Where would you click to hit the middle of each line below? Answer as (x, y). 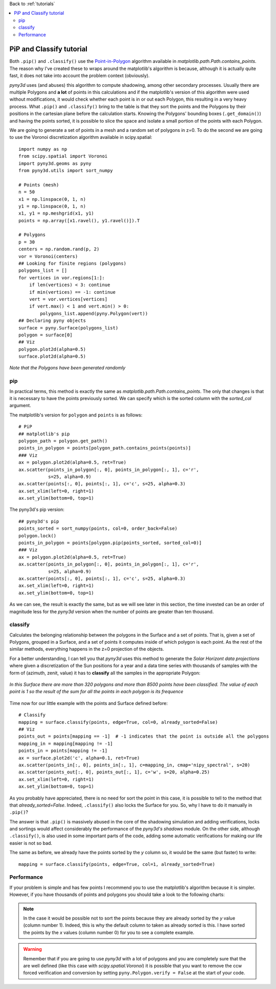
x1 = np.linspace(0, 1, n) (52, 199)
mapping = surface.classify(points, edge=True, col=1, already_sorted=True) (117, 864)
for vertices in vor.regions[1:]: (62, 278)
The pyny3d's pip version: (37, 510)
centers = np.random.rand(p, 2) (59, 249)
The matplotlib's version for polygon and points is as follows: (76, 415)
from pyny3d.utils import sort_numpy (66, 170)
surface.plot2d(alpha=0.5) (52, 357)
